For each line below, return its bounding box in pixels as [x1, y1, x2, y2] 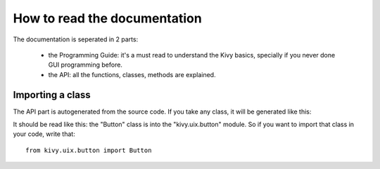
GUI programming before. [48, 60, 123, 69]
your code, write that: [13, 130, 75, 138]
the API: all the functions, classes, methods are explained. [48, 70, 216, 79]
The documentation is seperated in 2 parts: [13, 35, 139, 43]
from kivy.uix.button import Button [25, 146, 152, 154]
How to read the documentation [13, 11, 202, 26]
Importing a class [13, 88, 91, 101]
